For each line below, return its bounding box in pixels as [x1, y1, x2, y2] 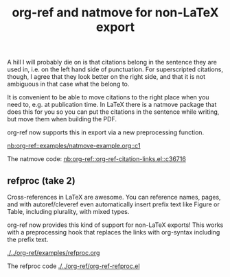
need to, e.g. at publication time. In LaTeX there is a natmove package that [7, 101, 217, 109]
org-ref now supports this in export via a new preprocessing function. [7, 128, 205, 136]
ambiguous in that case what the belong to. [7, 80, 130, 88]
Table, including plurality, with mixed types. [7, 208, 130, 215]
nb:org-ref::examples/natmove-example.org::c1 [7, 142, 141, 150]
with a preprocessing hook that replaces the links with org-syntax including [7, 228, 220, 236]
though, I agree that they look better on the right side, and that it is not [7, 73, 206, 81]
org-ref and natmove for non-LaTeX [12, 5, 219, 21]
